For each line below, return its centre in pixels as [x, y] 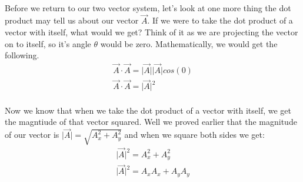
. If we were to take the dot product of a [220, 20]
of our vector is [32, 135]
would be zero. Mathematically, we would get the [189, 43]
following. [22, 55]
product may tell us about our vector [72, 20]
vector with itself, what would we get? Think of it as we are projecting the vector [151, 32]
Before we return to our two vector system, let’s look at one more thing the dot [148, 7]
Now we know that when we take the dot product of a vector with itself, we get [148, 110]
